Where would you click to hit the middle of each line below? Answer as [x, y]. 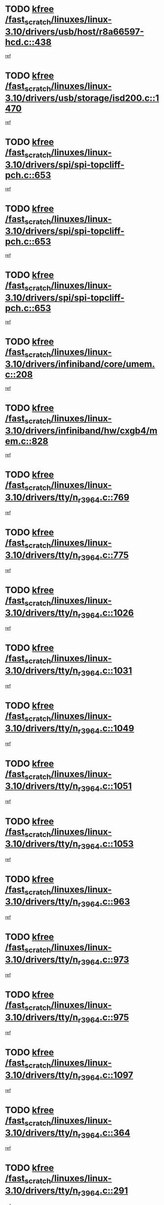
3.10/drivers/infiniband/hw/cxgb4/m [81, 430]
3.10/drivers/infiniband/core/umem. [80, 364]
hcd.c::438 [28, 42]
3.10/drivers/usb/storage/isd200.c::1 [82, 98]
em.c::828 [27, 441]
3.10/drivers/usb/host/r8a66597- [75, 32]
